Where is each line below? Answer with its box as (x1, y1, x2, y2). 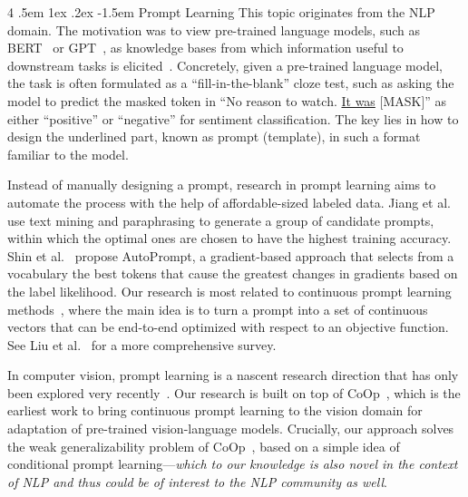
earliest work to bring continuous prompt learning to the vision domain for (7, 401, 423, 420)
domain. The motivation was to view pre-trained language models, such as (7, 20, 420, 39)
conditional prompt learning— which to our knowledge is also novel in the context (7, 454, 458, 473)
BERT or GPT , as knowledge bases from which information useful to (7, 38, 404, 57)
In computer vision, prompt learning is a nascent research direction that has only (7, 365, 459, 385)
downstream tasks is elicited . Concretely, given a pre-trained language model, (7, 55, 443, 74)
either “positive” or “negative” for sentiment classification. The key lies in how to (7, 109, 459, 128)
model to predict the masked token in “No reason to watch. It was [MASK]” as (7, 91, 447, 110)
